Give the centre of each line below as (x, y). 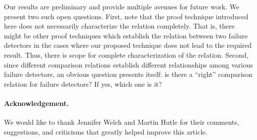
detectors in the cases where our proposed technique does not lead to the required (128, 45)
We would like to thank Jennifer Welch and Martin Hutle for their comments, (122, 122)
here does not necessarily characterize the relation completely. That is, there (119, 26)
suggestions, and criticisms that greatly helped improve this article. (106, 131)
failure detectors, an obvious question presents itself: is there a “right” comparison (128, 74)
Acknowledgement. (37, 103)
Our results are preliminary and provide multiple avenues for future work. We (122, 6)
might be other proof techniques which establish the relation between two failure (126, 35)
